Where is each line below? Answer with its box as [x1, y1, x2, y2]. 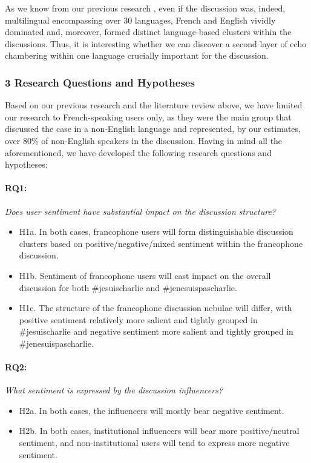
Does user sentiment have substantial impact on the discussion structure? [5, 205, 277, 217]
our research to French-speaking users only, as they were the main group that [5, 110, 292, 123]
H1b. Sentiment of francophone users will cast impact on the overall [19, 269, 271, 281]
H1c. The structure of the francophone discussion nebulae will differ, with [19, 301, 292, 314]
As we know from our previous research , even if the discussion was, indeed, [5, 2, 286, 14]
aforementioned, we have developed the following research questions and [5, 146, 272, 159]
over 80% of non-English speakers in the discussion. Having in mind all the [5, 134, 283, 146]
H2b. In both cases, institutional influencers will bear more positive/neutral [19, 424, 300, 437]
